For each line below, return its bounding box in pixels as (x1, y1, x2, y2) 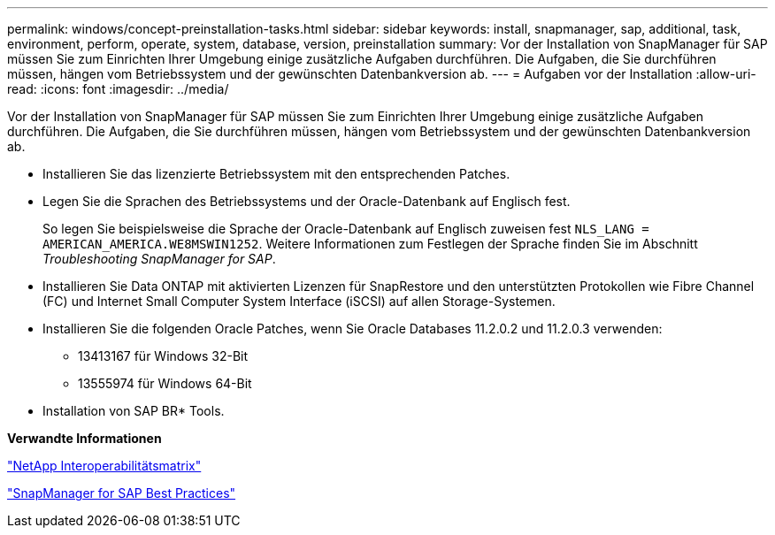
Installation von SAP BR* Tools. (42, 403, 225, 418)
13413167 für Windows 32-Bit (78, 348, 249, 363)
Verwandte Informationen (7, 431, 162, 446)
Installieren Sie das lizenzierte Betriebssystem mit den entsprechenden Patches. (42, 166, 510, 181)
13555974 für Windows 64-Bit (78, 376, 252, 391)
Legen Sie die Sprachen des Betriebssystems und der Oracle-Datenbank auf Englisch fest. (42, 194, 571, 209)
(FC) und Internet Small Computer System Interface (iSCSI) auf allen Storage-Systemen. (42, 294, 556, 309)
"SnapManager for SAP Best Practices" (7, 485, 236, 501)
